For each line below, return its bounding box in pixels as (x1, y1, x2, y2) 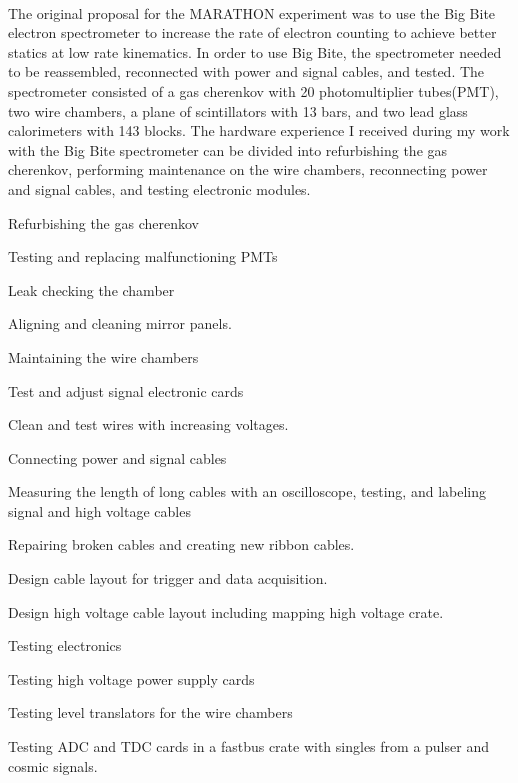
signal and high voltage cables (8, 500, 191, 521)
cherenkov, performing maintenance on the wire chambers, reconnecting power (8, 159, 488, 180)
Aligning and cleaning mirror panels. (8, 313, 232, 334)
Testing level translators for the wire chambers (8, 702, 293, 723)
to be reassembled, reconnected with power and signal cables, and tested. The (8, 61, 485, 82)
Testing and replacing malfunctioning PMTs (8, 246, 278, 267)
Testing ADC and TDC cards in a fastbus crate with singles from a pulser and (8, 736, 489, 757)
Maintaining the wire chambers (8, 346, 199, 367)
